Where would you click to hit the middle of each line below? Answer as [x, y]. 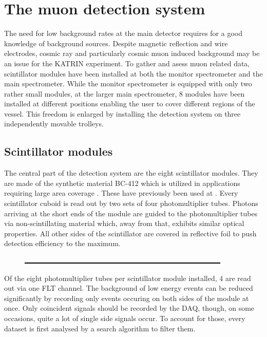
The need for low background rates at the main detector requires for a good [123, 33]
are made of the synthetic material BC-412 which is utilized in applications [122, 183]
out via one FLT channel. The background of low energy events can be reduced [129, 288]
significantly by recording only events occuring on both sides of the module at [127, 298]
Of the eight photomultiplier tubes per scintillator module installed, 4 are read [128, 278]
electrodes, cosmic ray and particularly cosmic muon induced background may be [132, 53]
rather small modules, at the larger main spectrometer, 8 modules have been [125, 93]
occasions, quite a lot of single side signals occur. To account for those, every [125, 318]
